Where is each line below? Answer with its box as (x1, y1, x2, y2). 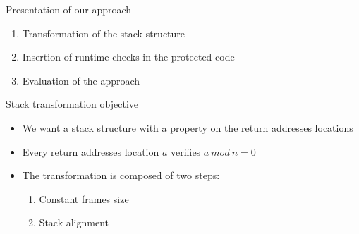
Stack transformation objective (6, 97, 139, 111)
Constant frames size (39, 191, 129, 206)
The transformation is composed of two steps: (22, 168, 220, 183)
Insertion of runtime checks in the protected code (22, 49, 235, 64)
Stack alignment (39, 215, 109, 230)
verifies (171, 144, 201, 159)
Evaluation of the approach (22, 73, 140, 87)
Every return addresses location (22, 144, 159, 159)
